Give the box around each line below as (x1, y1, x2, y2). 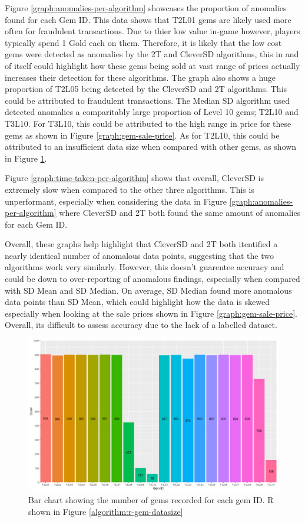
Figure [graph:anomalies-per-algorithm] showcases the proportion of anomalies (5, 2, 287, 14)
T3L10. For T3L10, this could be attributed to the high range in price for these (5, 117, 291, 129)
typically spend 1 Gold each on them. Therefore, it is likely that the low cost (5, 36, 282, 48)
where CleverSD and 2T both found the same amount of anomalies (59, 206, 301, 219)
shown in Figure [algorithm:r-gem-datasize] (28, 505, 183, 517)
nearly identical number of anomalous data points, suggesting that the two (5, 249, 274, 261)
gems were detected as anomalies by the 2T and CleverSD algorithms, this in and (5, 48, 299, 60)
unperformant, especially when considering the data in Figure (5, 195, 227, 207)
